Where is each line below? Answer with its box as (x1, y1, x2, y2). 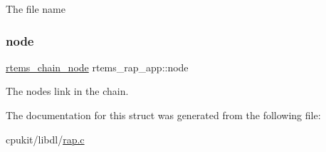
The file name (6, 1, 65, 16)
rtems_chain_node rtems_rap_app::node (6, 59, 189, 74)
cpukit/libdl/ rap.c (6, 131, 85, 146)
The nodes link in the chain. (6, 83, 129, 98)
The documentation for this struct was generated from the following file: (6, 108, 321, 122)
